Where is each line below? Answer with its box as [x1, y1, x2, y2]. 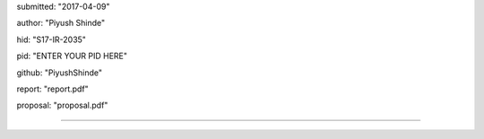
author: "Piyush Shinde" [16, 18, 106, 29]
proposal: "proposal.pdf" [16, 100, 108, 111]
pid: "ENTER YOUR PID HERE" [16, 50, 127, 62]
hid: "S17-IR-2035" [16, 34, 87, 45]
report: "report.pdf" [16, 83, 89, 94]
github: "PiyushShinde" [16, 67, 103, 78]
